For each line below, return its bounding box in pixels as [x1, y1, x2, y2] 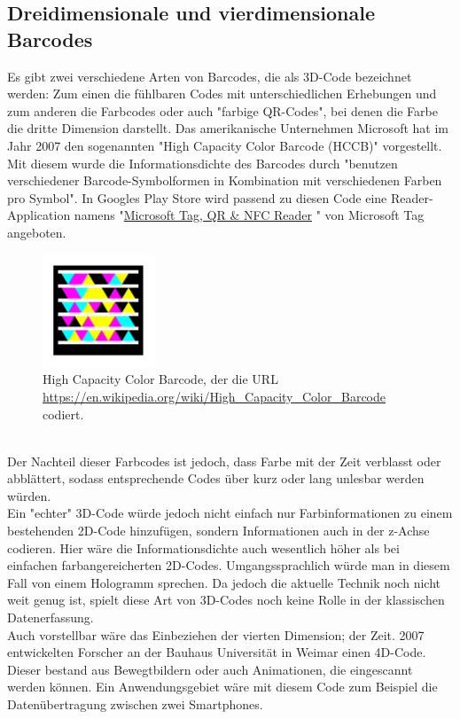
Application [7, 206, 71, 224]
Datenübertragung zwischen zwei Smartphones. [7, 695, 263, 713]
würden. [7, 486, 51, 504]
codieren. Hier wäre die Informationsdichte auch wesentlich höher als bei [7, 538, 400, 557]
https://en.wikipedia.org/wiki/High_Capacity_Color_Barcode [43, 387, 386, 405]
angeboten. [7, 223, 66, 241]
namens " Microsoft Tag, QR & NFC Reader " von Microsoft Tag [74, 206, 425, 224]
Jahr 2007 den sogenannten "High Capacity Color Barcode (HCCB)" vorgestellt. [7, 136, 442, 154]
